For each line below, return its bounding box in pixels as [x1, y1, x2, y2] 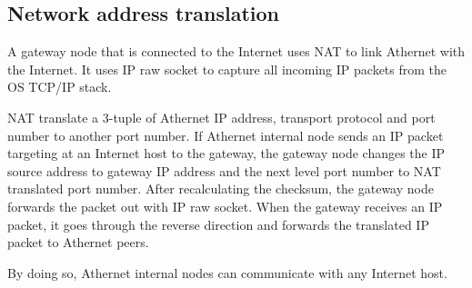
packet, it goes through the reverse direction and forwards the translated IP [7, 214, 429, 233]
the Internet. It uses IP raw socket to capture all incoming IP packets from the [7, 59, 447, 78]
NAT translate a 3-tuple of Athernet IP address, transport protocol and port [7, 107, 436, 126]
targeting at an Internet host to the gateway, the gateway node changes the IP [7, 144, 446, 163]
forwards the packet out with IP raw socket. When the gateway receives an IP [7, 196, 443, 215]
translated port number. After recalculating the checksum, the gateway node [7, 179, 434, 198]
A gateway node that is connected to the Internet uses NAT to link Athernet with [7, 42, 466, 61]
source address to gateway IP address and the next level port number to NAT [7, 161, 441, 180]
